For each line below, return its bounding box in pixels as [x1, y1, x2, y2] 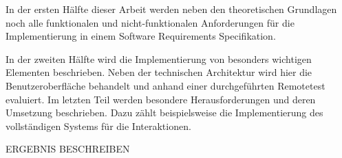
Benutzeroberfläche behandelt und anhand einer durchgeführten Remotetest [6, 78, 325, 92]
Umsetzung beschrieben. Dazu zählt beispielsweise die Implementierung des [6, 105, 323, 120]
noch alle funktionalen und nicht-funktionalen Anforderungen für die [6, 15, 295, 29]
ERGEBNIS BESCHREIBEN [6, 142, 130, 156]
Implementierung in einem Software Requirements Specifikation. [6, 29, 276, 43]
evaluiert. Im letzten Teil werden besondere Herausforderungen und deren [6, 92, 316, 106]
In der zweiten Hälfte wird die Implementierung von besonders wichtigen [6, 51, 312, 66]
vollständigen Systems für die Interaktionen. [6, 118, 191, 133]
